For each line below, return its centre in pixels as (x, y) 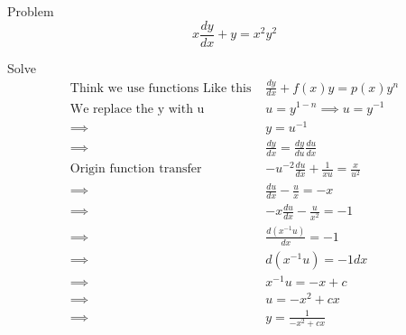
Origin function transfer (136, 169)
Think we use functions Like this (161, 88)
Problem (31, 11)
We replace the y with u (137, 109)
